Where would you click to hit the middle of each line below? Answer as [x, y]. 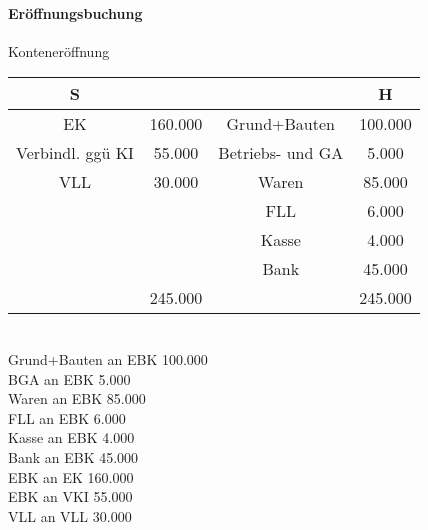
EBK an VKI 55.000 [70, 496]
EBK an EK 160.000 [71, 476]
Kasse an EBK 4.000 [71, 437]
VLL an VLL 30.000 [70, 515]
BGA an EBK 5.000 [69, 378]
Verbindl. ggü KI [75, 153]
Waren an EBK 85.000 [77, 398]
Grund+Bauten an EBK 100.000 [108, 358]
